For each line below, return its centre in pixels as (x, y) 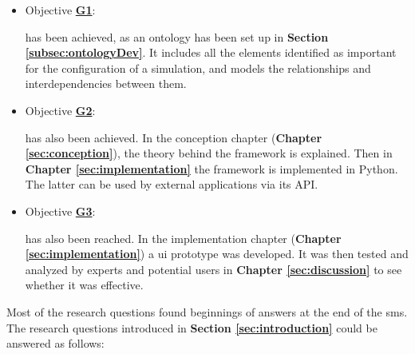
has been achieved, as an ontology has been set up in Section (177, 36)
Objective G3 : (60, 211)
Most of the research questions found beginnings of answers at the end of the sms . (207, 311)
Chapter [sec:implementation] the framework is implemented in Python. (211, 168)
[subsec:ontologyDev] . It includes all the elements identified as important (211, 52)
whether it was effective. (84, 285)
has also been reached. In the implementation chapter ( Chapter (183, 238)
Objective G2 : (60, 110)
